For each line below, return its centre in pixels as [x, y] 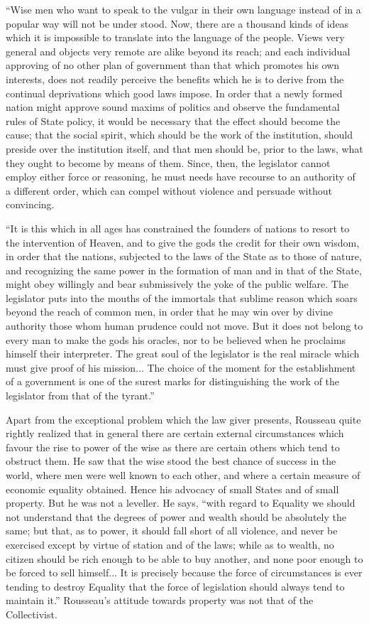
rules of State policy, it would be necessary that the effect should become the [173, 120]
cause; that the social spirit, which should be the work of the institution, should [180, 135]
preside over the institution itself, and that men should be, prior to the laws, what [184, 148]
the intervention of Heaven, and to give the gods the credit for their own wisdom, [183, 242]
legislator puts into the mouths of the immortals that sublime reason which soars [182, 297]
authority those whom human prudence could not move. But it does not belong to [184, 326]
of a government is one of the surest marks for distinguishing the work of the [173, 381]
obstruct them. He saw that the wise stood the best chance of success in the [171, 461]
